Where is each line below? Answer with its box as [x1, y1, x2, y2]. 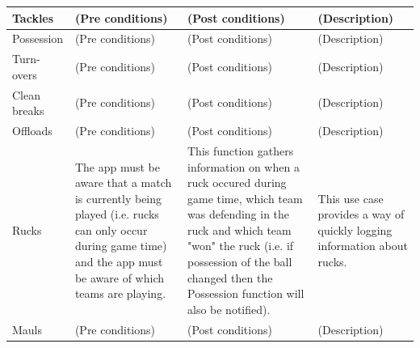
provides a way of [317, 206, 405, 223]
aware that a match [74, 174, 172, 191]
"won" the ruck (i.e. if [187, 237, 294, 254]
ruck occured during [187, 174, 287, 191]
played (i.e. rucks [74, 206, 159, 223]
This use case [317, 189, 384, 206]
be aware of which [74, 269, 164, 286]
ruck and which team [187, 221, 292, 238]
